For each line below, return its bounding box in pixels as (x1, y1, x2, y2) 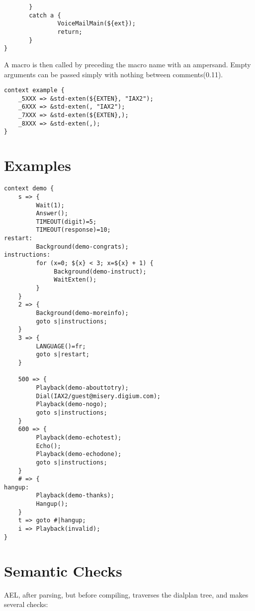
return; (57, 28, 83, 35)
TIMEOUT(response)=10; (36, 226, 111, 234)
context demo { (4, 185, 54, 192)
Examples (4, 155, 71, 175)
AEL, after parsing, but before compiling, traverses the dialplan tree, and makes (4, 589, 249, 600)
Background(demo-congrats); (36, 243, 129, 250)
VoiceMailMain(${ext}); (57, 20, 136, 27)
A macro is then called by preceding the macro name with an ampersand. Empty (4, 59, 251, 69)
